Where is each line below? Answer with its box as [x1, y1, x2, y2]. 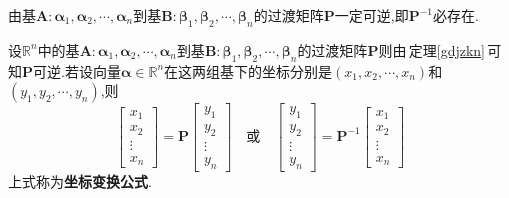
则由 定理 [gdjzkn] [378, 39, 485, 60]
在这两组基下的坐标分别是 [164, 60, 333, 81]
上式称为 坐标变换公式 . [8, 170, 152, 191]
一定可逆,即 [334, 5, 409, 25]
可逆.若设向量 [33, 60, 121, 81]
